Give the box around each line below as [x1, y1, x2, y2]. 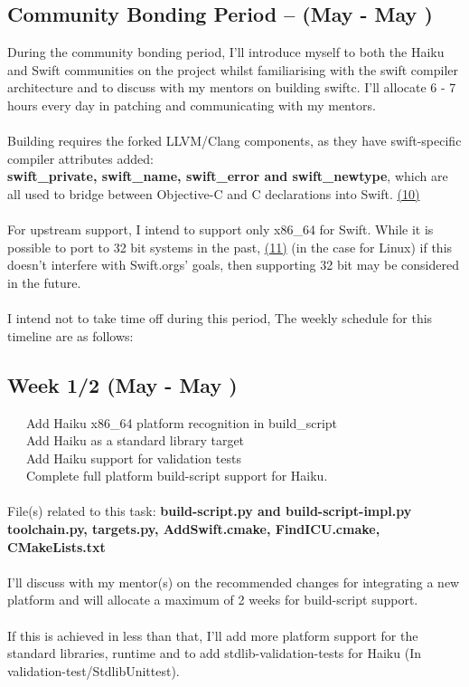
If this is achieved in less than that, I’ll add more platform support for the [7, 625, 418, 644]
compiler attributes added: [7, 148, 154, 167]
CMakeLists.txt [7, 537, 106, 556]
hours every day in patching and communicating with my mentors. [7, 95, 376, 114]
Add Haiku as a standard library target [25, 431, 245, 450]
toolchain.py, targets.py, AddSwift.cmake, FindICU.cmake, [7, 520, 380, 539]
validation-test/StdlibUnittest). [7, 661, 180, 680]
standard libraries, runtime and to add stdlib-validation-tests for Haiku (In [7, 644, 421, 663]
